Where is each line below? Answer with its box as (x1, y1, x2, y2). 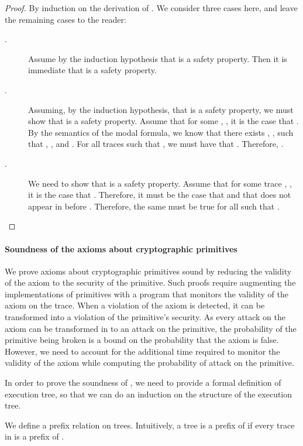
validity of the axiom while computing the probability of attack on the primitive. (5, 356, 294, 369)
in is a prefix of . (5, 430, 64, 442)
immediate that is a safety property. (28, 64, 157, 76)
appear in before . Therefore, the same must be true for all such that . (28, 200, 280, 212)
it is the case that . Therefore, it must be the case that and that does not (28, 188, 291, 201)
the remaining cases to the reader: (5, 13, 126, 25)
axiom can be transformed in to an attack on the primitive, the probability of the (5, 322, 297, 334)
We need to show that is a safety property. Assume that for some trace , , (28, 177, 292, 189)
